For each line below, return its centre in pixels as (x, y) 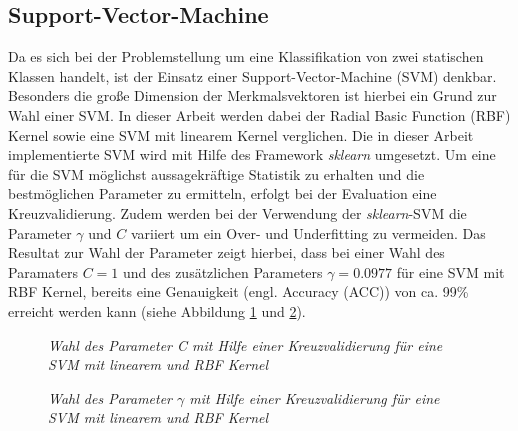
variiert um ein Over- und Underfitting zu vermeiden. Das (308, 232)
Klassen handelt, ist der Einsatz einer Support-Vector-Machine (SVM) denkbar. (252, 75)
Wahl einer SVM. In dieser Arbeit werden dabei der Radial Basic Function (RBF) (259, 114)
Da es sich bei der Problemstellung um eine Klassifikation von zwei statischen (246, 56)
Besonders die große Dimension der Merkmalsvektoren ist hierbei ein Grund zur (252, 95)
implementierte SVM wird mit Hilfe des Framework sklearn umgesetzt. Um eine (252, 154)
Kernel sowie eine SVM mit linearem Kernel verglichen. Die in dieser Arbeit (241, 134)
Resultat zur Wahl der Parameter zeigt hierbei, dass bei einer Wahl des (226, 252)
